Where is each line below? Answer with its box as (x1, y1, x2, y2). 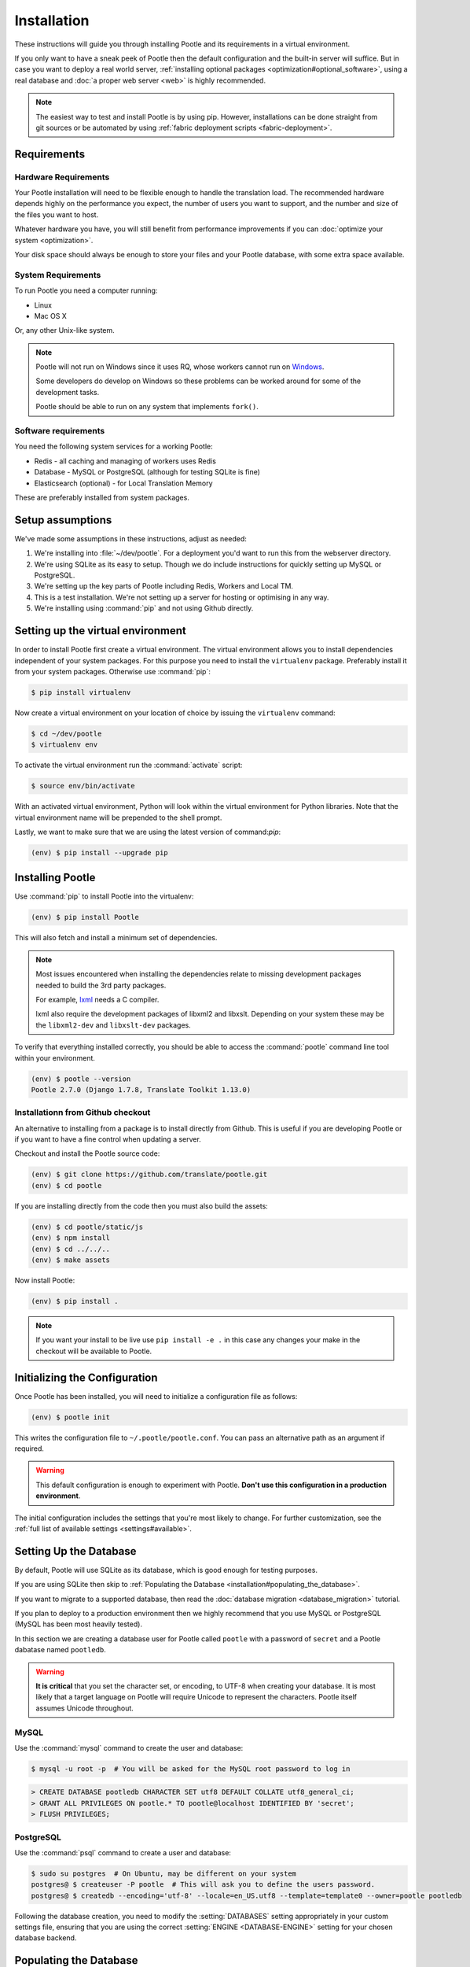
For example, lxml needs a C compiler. (35, 995, 160, 1004)
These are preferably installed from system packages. (14, 493, 190, 502)
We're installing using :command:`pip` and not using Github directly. (34, 603, 254, 613)
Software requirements (14, 426, 105, 437)
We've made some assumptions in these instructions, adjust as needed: (14, 533, 248, 543)
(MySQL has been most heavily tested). (14, 1619, 143, 1629)
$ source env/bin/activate (31, 781, 135, 791)
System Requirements (14, 269, 101, 280)
